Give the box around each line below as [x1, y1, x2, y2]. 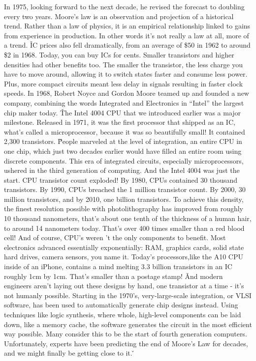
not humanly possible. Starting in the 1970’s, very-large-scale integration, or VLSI [4, 290, 252, 300]
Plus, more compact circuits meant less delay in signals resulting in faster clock [4, 78, 243, 88]
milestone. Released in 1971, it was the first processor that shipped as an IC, [4, 117, 235, 127]
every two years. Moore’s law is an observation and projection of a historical [4, 11, 234, 21]
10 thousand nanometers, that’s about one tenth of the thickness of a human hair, [4, 213, 252, 223]
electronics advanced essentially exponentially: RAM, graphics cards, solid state [4, 242, 244, 252]
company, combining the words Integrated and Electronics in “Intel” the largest [4, 97, 244, 108]
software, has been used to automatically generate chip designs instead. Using [4, 300, 238, 310]
